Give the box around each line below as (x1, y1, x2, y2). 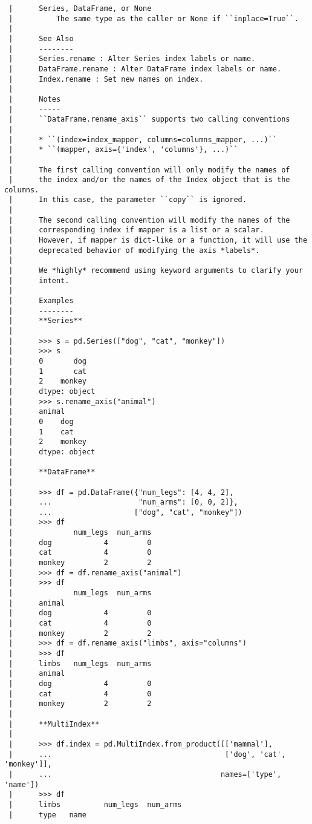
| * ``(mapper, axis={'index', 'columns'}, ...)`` (8, 145, 238, 154)
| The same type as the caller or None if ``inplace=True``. (8, 14, 299, 23)
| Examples (8, 296, 74, 306)
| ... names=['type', (8, 770, 282, 779)
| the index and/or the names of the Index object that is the (8, 175, 290, 185)
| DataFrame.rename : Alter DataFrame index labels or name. (8, 64, 282, 73)
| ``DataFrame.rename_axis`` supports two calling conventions (8, 115, 290, 124)
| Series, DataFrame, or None (8, 4, 152, 13)
